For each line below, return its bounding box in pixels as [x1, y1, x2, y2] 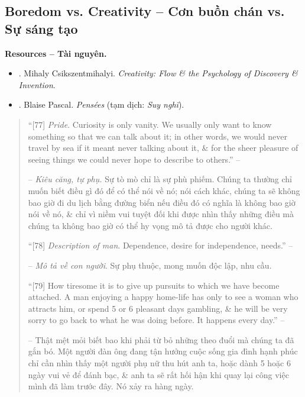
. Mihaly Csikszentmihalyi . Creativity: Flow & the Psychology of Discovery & [18, 67, 298, 79]
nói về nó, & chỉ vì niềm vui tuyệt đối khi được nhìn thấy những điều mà [28, 208, 294, 220]
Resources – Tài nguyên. [5, 47, 107, 59]
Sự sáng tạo [5, 19, 78, 37]
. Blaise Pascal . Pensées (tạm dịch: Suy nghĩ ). [18, 98, 184, 111]
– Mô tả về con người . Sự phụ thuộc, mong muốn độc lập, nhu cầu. [28, 259, 272, 271]
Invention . [18, 78, 56, 91]
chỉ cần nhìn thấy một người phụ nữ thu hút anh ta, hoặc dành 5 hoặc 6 [28, 357, 291, 369]
